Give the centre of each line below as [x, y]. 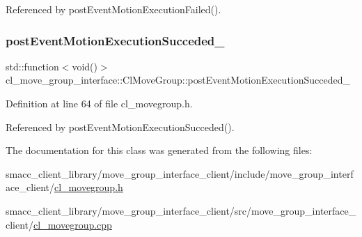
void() [85, 66]
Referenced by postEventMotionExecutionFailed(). [113, 9]
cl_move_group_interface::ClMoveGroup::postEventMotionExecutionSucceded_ [178, 80]
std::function [32, 66]
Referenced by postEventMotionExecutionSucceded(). [120, 127]
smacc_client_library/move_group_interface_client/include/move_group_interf [180, 173]
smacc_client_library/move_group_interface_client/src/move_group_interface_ [181, 210]
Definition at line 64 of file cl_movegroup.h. [99, 103]
